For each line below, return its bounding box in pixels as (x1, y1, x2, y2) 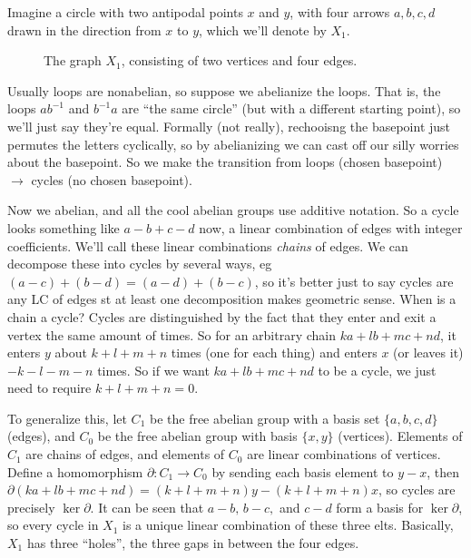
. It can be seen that (90, 497, 204, 516)
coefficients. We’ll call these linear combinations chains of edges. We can (7, 236, 408, 255)
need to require (7, 378, 92, 397)
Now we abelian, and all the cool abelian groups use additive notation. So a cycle (7, 201, 459, 220)
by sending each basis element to (211, 462, 394, 481)
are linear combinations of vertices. (247, 445, 441, 464)
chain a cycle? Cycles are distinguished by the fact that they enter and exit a (7, 307, 437, 326)
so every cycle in (7, 515, 99, 534)
